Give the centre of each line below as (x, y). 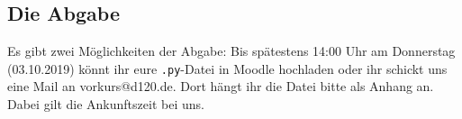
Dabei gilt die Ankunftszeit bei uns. (106, 104)
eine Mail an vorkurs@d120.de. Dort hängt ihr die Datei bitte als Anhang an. (221, 86)
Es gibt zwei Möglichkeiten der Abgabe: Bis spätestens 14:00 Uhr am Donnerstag (231, 51)
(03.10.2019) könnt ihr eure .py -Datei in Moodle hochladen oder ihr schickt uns (227, 68)
